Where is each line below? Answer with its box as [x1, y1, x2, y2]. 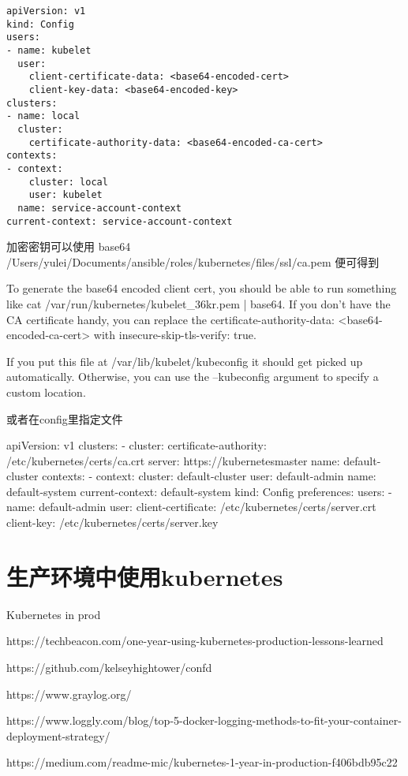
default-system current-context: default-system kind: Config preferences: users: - [6, 483, 392, 499]
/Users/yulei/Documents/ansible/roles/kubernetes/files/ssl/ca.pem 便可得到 [6, 253, 380, 270]
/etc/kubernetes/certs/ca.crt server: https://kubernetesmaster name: [6, 452, 340, 468]
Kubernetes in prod [6, 606, 101, 622]
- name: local [6, 110, 80, 122]
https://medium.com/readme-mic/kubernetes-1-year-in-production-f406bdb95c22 [6, 754, 398, 770]
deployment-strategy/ [6, 727, 110, 744]
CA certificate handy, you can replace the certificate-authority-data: [6, 311, 335, 327]
